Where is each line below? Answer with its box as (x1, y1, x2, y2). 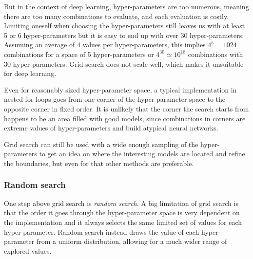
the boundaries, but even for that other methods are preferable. (4, 158, 194, 168)
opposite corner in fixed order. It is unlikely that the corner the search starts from (4, 103, 249, 113)
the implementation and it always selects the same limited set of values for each (4, 217, 242, 227)
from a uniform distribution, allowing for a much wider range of (36, 236, 227, 246)
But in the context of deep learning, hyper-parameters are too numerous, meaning (4, 1, 249, 11)
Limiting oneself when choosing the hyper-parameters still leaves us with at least (4, 20, 245, 31)
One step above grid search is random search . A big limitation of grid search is (4, 198, 238, 208)
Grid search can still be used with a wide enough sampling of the (4, 139, 198, 149)
